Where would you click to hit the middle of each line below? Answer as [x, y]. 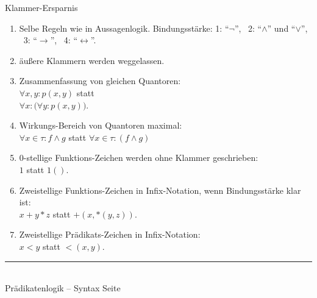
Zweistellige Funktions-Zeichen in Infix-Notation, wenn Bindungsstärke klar [160, 190]
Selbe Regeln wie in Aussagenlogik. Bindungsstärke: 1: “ [124, 28]
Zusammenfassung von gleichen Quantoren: [100, 81]
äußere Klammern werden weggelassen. [92, 60]
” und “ [281, 28]
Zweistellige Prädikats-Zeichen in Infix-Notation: [110, 234]
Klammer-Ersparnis [41, 7]
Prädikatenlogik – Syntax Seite [63, 288]
